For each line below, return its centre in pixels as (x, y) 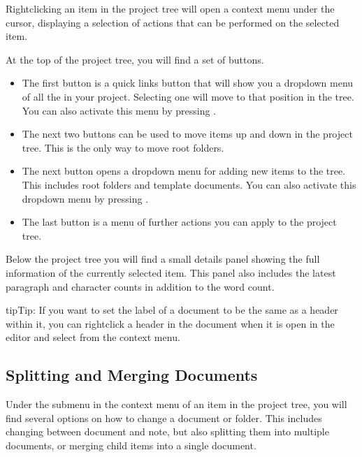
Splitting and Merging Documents (132, 375)
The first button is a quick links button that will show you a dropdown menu (188, 83)
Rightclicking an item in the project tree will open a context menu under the (170, 8)
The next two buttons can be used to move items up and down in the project (187, 134)
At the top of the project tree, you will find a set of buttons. (135, 59)
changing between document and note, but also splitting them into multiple (167, 431)
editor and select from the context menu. (93, 337)
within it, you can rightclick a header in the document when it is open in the (170, 323)
